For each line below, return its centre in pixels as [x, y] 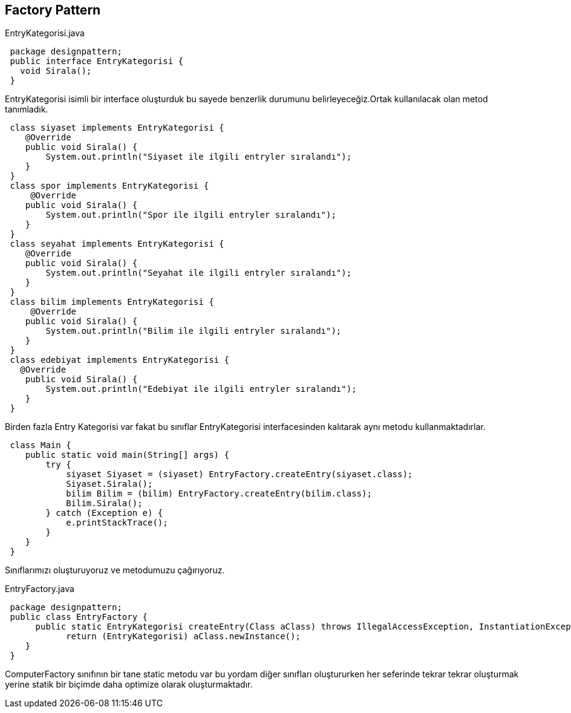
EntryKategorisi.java [45, 33]
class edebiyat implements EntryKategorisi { [119, 360]
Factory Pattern [53, 10]
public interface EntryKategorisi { [97, 61]
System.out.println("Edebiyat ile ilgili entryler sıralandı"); [201, 389]
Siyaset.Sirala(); [109, 484]
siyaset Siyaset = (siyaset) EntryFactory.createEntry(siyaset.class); [240, 474]
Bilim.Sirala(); [104, 503]
